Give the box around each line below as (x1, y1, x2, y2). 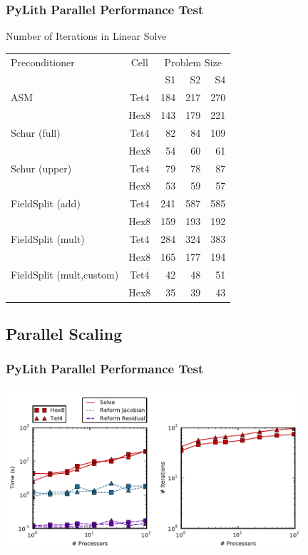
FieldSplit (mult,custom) (11, 266, 119, 281)
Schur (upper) (11, 160, 72, 175)
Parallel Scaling (6, 323, 123, 345)
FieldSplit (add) (11, 196, 81, 211)
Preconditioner (11, 54, 75, 69)
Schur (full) (11, 125, 61, 140)
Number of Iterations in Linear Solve (6, 28, 167, 43)
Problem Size (164, 54, 222, 69)
